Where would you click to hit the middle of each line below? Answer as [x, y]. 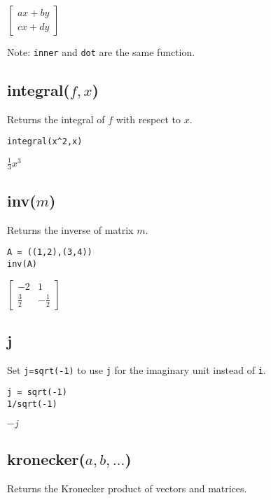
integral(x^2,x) [45, 142]
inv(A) [22, 264]
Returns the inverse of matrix [70, 229]
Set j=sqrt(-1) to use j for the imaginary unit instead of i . [137, 369]
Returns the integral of [56, 119]
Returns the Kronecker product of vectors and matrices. [127, 488]
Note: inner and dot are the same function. [101, 52]
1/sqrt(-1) [32, 404]
